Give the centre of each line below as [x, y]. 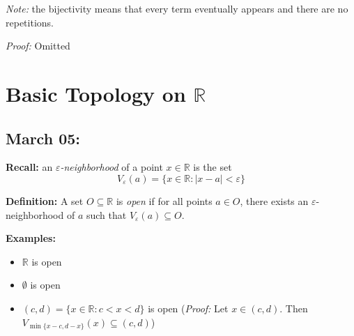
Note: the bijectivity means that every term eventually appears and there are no [177, 8]
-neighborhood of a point [111, 167]
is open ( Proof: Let [188, 308]
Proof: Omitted [38, 46]
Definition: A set [45, 200]
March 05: [43, 138]
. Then [294, 308]
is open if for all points [164, 200]
